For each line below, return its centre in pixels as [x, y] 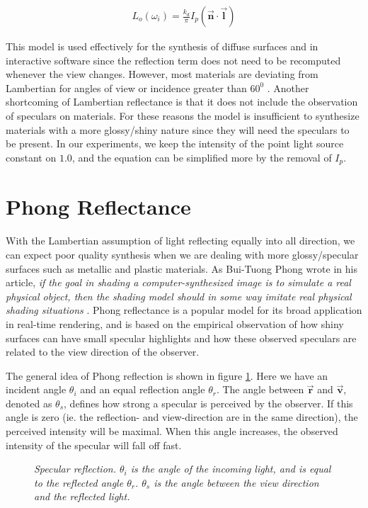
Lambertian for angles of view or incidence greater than [126, 88]
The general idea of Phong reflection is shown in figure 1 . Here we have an [167, 375]
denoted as [29, 403]
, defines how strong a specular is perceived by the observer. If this [208, 403]
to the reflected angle [79, 482]
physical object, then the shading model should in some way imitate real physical [179, 296]
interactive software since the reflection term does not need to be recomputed [173, 60]
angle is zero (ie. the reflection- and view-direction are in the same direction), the [182, 417]
